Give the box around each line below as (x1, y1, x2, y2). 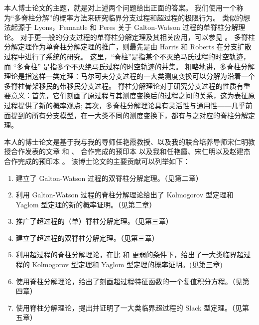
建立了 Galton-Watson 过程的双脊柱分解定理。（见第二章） (15, 172, 203, 183)
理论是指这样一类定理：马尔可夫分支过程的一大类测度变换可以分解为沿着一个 (4, 71, 255, 81)
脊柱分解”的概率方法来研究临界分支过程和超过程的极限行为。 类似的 (21, 12, 243, 22)
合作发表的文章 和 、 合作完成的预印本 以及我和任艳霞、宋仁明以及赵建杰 (10, 146, 251, 157)
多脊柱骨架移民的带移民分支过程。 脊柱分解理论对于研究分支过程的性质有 (4, 80, 244, 91)
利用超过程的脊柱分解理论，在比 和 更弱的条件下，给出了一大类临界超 (15, 249, 244, 260)
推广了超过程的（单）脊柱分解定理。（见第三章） (15, 216, 173, 226)
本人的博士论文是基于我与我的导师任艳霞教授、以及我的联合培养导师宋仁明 (4, 136, 248, 147)
